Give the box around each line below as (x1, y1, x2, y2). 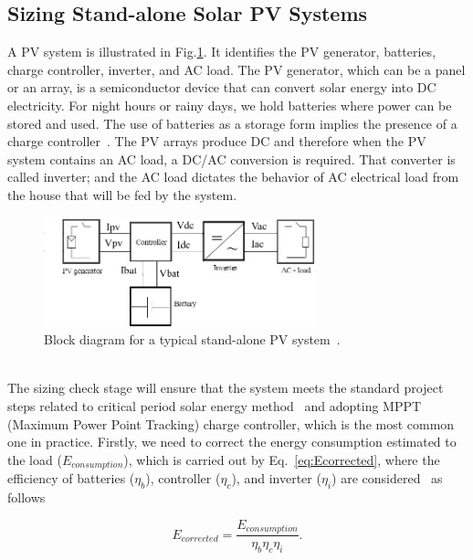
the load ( (7, 449, 62, 469)
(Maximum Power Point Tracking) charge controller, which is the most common (7, 414, 455, 433)
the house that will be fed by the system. (7, 185, 237, 204)
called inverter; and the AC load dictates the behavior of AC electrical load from (7, 167, 459, 186)
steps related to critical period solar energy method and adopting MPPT (7, 396, 422, 416)
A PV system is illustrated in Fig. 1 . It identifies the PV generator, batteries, (7, 42, 436, 61)
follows (7, 488, 46, 507)
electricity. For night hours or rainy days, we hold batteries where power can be (7, 95, 452, 114)
